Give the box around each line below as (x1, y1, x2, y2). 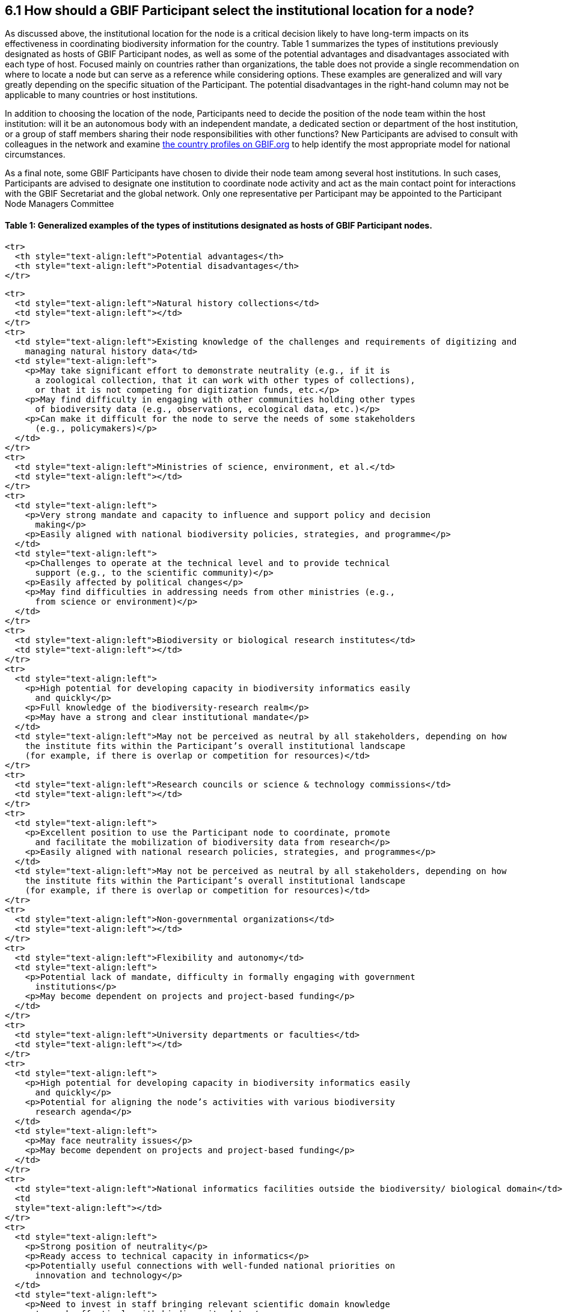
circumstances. (5, 149, 66, 160)
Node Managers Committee (5, 199, 114, 209)
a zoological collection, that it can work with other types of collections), (35, 375, 415, 385)
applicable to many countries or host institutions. (5, 90, 198, 100)
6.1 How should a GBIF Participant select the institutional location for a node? (5, 3, 474, 18)
